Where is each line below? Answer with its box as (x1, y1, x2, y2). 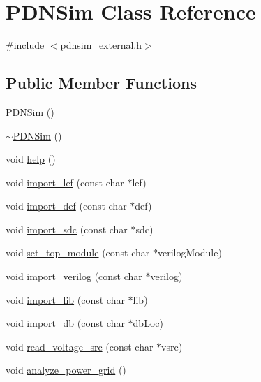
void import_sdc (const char (6, 221, 128, 236)
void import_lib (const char (6, 292, 125, 307)
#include (6, 38, 45, 52)
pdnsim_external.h (60, 38, 142, 52)
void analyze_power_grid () (6, 362, 126, 377)
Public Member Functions (6, 72, 197, 94)
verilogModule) (157, 245, 222, 260)
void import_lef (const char (6, 175, 124, 189)
